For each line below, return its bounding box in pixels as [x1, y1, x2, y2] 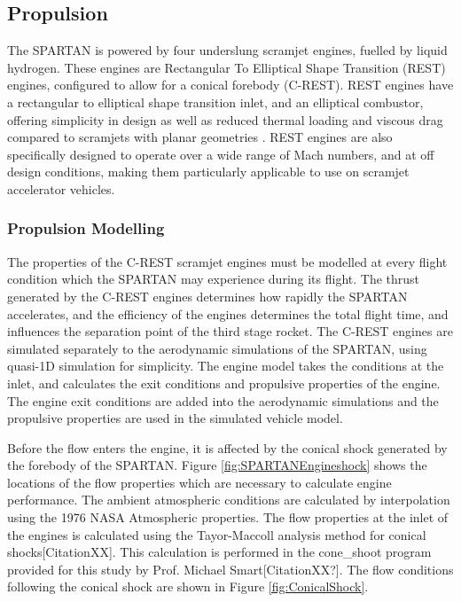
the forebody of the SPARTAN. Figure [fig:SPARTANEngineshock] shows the [7, 456, 427, 474]
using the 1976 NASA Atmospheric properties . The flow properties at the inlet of [7, 508, 449, 527]
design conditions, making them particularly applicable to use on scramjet [7, 162, 410, 181]
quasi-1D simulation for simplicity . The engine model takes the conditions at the [7, 356, 444, 375]
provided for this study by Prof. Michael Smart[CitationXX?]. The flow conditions [7, 559, 454, 578]
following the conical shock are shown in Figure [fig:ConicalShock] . [7, 577, 369, 596]
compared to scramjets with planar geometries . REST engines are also [7, 128, 393, 146]
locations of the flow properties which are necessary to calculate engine [7, 473, 392, 491]
